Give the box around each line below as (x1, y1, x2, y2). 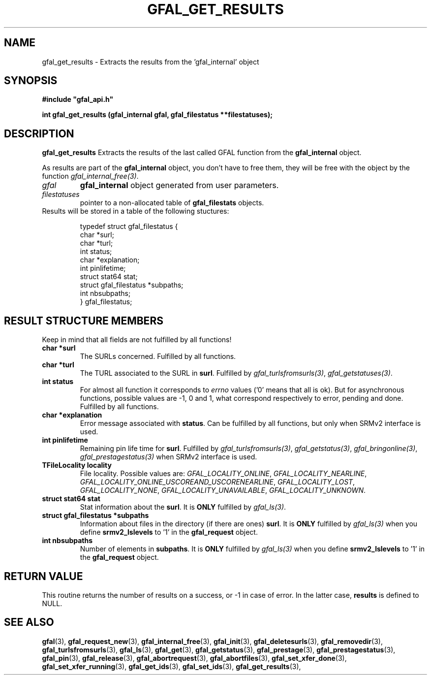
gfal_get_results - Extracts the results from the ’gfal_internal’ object (42, 57, 259, 66)
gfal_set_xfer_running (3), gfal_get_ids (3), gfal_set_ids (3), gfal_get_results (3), (42, 662, 301, 671)
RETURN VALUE (4, 570, 83, 582)
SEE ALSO (4, 616, 54, 629)
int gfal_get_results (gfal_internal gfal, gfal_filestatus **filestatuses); (42, 110, 273, 119)
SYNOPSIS (4, 74, 58, 87)
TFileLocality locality (42, 461, 112, 470)
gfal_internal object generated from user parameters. (80, 180, 279, 191)
